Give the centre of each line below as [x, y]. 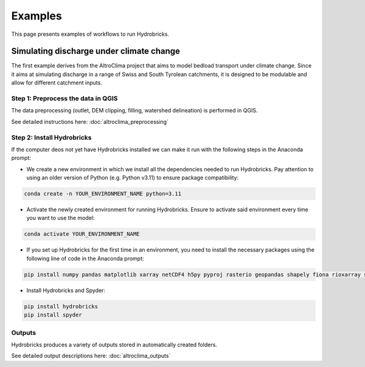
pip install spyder [53, 315]
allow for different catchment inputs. [57, 83]
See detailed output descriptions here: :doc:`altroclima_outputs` [91, 356]
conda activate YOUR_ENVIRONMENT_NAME [82, 234]
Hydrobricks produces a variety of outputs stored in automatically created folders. [114, 345]
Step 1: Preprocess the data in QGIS [64, 98]
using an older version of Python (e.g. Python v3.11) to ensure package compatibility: [133, 178]
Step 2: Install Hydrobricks [51, 137]
